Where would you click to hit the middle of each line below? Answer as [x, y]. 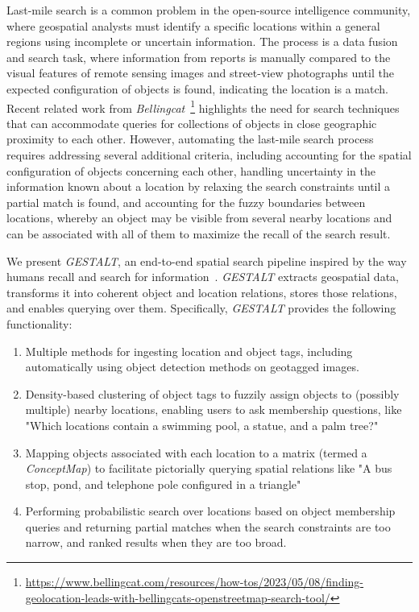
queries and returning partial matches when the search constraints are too [208, 526]
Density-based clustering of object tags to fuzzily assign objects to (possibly [212, 393]
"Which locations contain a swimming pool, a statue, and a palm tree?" [202, 425]
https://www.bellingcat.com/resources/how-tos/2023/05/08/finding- [195, 582]
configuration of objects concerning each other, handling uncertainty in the [191, 170]
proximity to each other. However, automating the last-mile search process [190, 139]
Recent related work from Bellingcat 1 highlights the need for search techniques [203, 106]
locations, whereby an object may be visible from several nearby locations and [199, 218]
